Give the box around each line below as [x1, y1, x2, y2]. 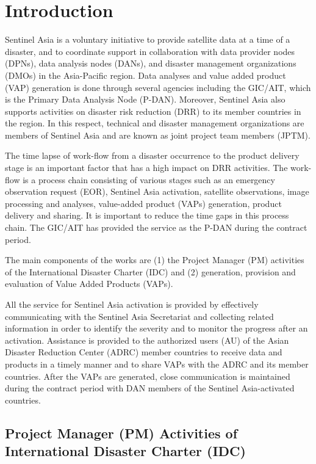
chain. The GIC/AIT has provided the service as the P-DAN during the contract [5, 221, 307, 234]
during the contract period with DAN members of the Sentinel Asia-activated [5, 382, 295, 394]
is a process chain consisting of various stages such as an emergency [23, 173, 275, 186]
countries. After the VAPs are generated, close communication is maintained [5, 369, 290, 382]
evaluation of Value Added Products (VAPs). [5, 277, 173, 290]
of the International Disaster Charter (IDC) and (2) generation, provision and [5, 265, 296, 278]
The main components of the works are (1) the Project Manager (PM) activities [5, 253, 304, 266]
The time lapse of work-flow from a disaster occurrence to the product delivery [5, 149, 300, 162]
